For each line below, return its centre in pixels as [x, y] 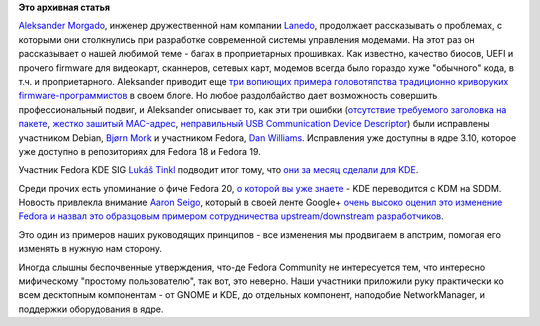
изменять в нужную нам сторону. [90, 249]
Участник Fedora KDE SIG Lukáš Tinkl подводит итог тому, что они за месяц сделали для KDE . [218, 170]
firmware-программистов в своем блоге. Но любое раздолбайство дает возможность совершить [228, 96]
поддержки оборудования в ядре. [91, 309]
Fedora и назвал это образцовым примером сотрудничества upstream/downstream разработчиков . [231, 216]
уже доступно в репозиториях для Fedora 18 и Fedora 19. [140, 151]
